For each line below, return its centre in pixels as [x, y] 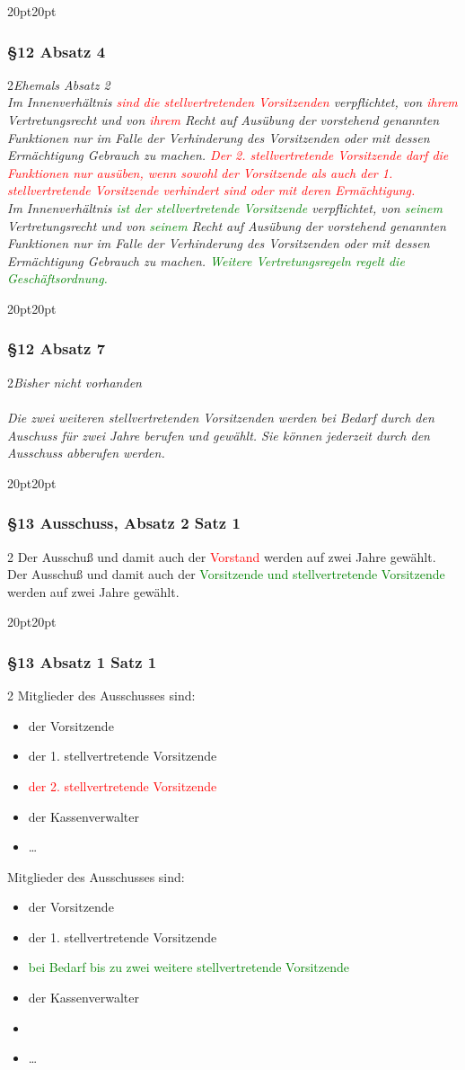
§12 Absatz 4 [57, 51]
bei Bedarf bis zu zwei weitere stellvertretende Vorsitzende [189, 967]
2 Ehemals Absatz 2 [59, 84]
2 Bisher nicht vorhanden [75, 382]
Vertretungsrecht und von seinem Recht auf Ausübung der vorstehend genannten [227, 225]
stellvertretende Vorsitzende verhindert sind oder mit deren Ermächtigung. [211, 190]
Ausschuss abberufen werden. [86, 453]
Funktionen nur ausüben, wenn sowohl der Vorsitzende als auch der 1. [200, 172]
